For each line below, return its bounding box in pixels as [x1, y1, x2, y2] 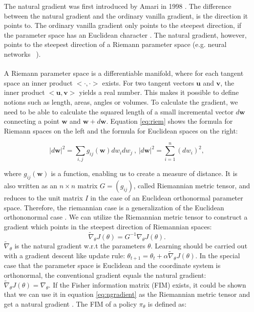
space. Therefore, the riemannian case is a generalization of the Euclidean [4, 202, 224, 212]
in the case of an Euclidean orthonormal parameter [90, 193, 243, 203]
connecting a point [4, 116, 60, 126]
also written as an [4, 180, 58, 191]
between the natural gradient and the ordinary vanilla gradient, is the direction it [4, 10, 248, 21]
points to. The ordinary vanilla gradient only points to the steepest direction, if [4, 20, 241, 30]
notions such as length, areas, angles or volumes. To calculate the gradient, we [4, 96, 238, 107]
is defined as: [148, 298, 187, 309]
